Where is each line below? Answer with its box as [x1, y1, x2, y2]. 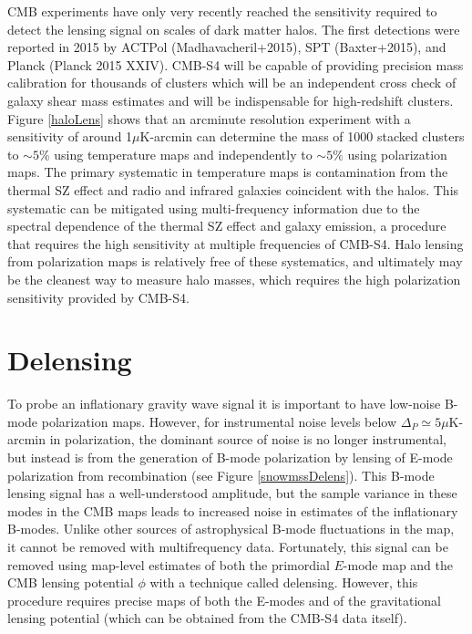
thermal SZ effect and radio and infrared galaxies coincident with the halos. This [7, 180, 459, 199]
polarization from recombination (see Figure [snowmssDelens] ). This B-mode [7, 465, 435, 484]
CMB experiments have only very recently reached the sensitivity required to [7, 2, 437, 20]
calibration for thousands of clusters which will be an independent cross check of [7, 73, 457, 92]
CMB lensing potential [7, 573, 134, 592]
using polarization [347, 144, 447, 163]
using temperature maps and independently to [54, 144, 313, 163]
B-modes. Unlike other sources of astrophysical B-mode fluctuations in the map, [7, 519, 455, 538]
